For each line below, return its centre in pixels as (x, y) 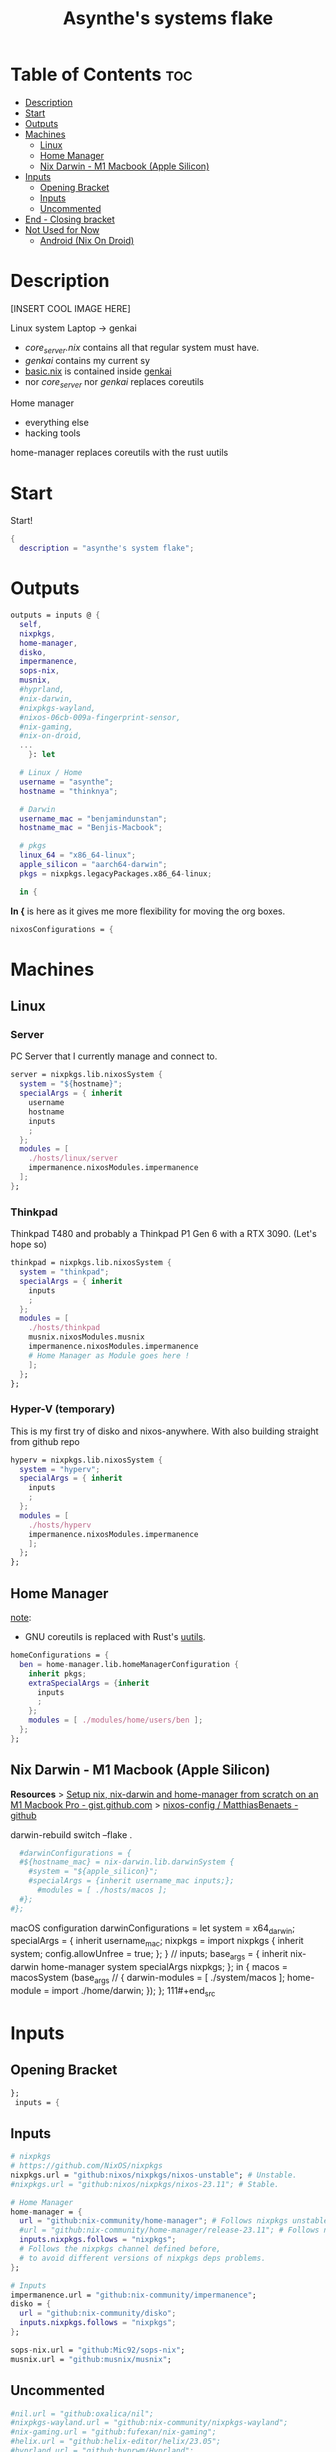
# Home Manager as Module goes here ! (109, 1355)
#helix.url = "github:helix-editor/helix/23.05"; (116, 2442)
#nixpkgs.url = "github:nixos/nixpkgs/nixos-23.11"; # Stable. (145, 2184)
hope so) (29, 1244)
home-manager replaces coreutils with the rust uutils (119, 453)
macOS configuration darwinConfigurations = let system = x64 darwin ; (152, 1929)
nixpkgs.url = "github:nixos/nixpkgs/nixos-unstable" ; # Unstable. (154, 2175)
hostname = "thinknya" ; (68, 791)
